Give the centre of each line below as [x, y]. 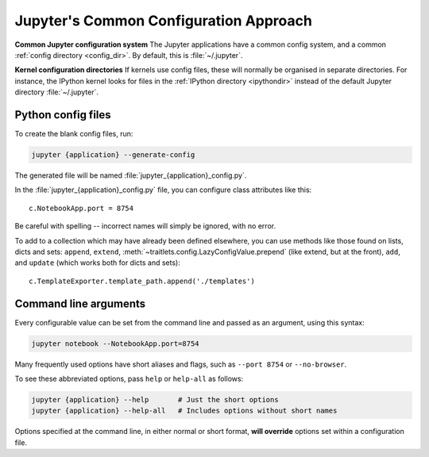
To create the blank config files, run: [74, 134]
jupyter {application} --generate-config [113, 155]
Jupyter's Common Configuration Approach [164, 21]
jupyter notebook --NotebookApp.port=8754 [115, 344]
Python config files [63, 115]
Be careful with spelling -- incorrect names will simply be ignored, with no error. [145, 226]
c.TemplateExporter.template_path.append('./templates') [142, 281]
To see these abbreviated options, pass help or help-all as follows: [129, 378]
